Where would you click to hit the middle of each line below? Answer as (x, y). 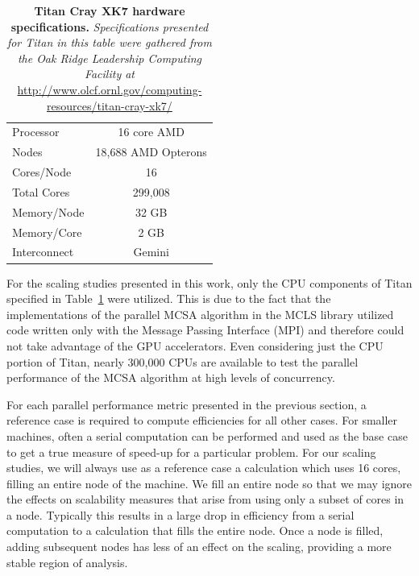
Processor (36, 132)
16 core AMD (151, 132)
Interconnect (43, 252)
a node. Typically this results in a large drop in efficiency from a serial (180, 514)
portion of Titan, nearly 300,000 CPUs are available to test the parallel (183, 361)
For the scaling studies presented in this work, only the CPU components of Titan (209, 282)
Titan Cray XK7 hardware (110, 10)
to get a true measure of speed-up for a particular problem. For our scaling (191, 452)
